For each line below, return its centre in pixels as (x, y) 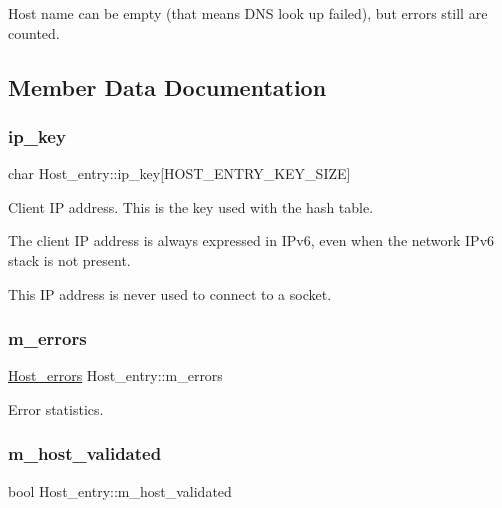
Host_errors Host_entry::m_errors (115, 375)
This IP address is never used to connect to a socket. (170, 293)
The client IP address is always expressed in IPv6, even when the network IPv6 (251, 240)
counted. (34, 32)
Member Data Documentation (167, 86)
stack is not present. (69, 259)
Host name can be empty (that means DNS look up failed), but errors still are (248, 13)
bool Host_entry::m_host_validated (120, 490)
